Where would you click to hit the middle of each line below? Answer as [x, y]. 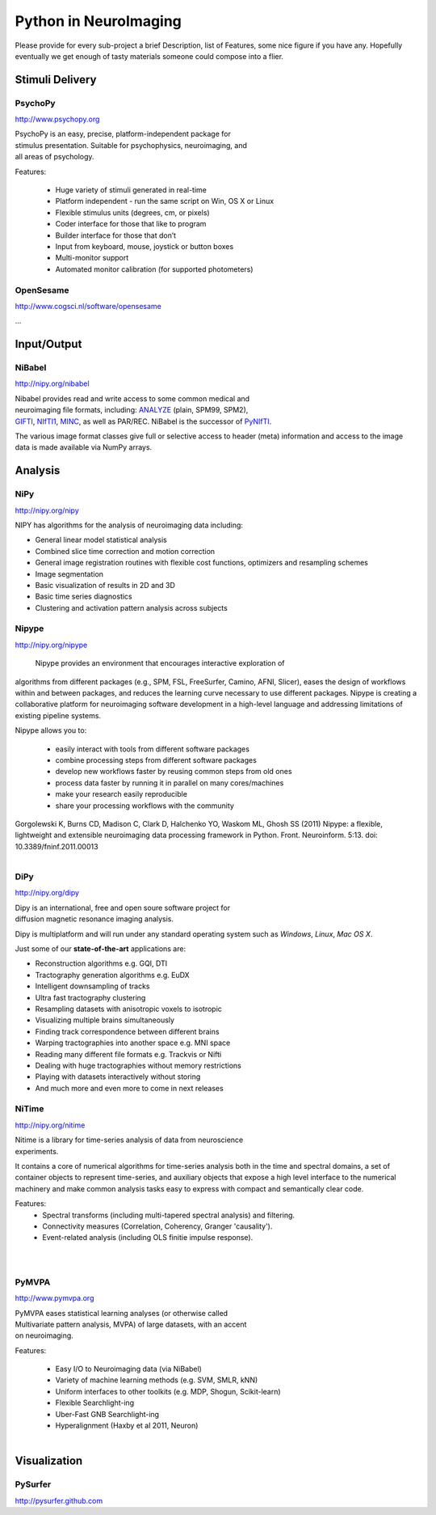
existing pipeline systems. [58, 715]
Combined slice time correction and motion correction [125, 551]
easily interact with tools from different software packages [153, 749]
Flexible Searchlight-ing [95, 1403]
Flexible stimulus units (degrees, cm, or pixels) [132, 212]
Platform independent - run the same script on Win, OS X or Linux [165, 201]
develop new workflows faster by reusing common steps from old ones [174, 772]
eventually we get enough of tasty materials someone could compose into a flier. [149, 56]
